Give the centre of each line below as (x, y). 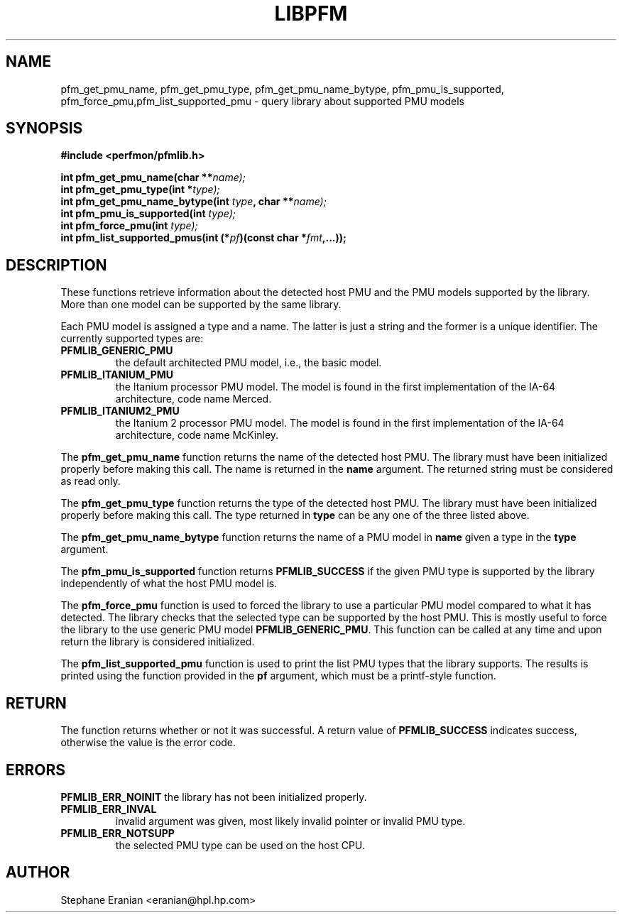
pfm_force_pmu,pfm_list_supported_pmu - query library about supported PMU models (262, 101)
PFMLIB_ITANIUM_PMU (117, 375)
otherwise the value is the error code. (148, 743)
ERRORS (36, 770)
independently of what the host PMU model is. (169, 584)
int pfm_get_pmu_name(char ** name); (153, 177)
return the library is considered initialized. (158, 642)
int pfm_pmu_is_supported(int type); (148, 214)
